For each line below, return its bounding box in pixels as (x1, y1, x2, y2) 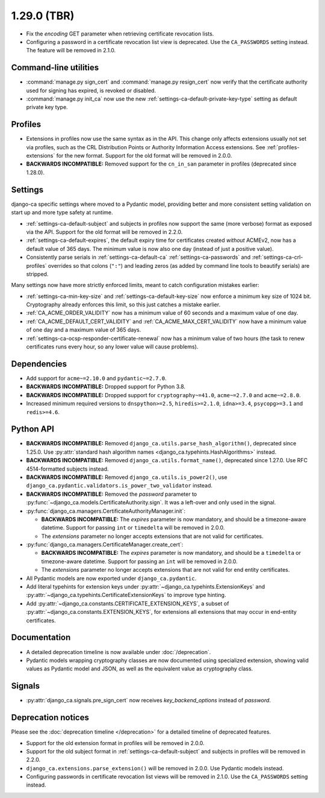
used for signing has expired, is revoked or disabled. (26, 87, 156, 94)
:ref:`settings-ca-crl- (252, 253, 303, 261)
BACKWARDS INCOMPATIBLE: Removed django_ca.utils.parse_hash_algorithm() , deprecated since (26, 440, 297, 447)
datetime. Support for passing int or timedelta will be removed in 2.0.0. (41, 524, 225, 531)
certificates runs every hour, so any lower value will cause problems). (26, 343, 199, 350)
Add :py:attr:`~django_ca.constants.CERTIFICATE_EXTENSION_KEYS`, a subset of (26, 599, 229, 607)
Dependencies (11, 359, 67, 369)
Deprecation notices (11, 713, 90, 723)
